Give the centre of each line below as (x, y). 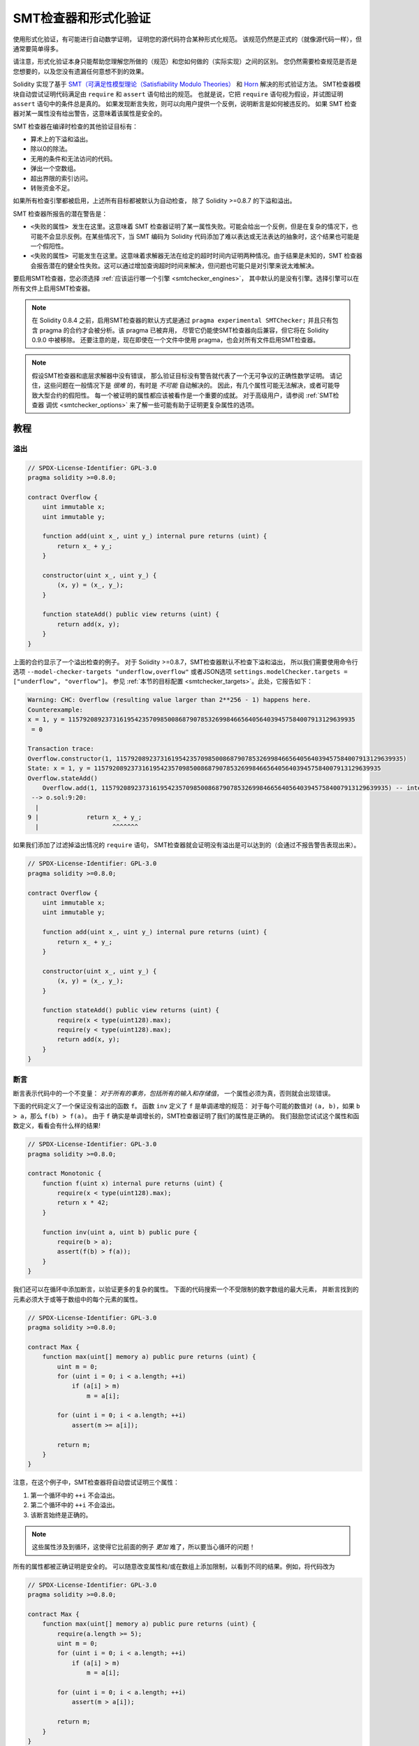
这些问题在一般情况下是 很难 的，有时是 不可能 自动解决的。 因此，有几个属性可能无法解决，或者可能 (189, 386)
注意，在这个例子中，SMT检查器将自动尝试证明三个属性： (96, 1482)
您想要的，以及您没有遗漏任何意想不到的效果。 (80, 71)
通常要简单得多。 (37, 48)
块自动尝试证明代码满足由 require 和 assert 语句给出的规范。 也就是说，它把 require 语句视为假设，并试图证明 (178, 94)
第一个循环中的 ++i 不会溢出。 (74, 1495)
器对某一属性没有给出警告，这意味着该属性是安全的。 (89, 113)
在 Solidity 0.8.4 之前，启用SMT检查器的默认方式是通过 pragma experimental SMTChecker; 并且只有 (182, 321)
